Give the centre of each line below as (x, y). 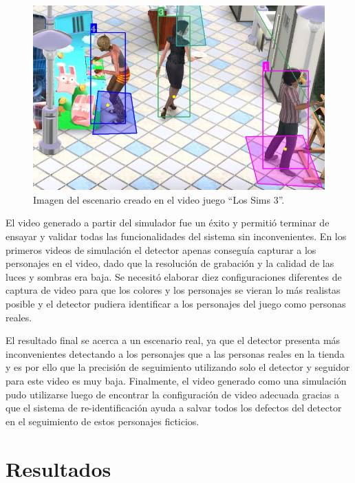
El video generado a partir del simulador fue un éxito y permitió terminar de (168, 223)
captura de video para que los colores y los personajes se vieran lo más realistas (173, 290)
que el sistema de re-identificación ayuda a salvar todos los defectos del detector (174, 408)
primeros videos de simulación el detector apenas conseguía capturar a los (161, 249)
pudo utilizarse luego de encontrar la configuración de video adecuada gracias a (172, 394)
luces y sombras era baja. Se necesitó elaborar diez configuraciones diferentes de (174, 276)
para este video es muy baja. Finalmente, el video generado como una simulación (176, 380)
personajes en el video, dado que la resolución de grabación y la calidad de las (170, 263)
